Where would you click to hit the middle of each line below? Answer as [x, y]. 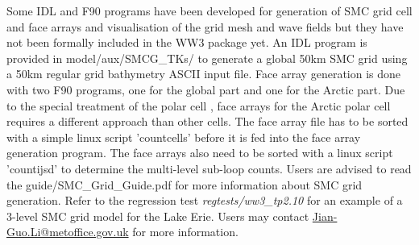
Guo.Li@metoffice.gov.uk [68, 232]
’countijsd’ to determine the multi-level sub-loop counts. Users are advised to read [209, 168]
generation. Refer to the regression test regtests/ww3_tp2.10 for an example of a [205, 200]
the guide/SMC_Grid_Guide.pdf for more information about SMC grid [185, 184]
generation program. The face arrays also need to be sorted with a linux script [200, 153]
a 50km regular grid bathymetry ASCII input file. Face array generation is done [204, 74]
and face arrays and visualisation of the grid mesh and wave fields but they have [205, 26]
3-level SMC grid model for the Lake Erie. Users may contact [158, 216]
